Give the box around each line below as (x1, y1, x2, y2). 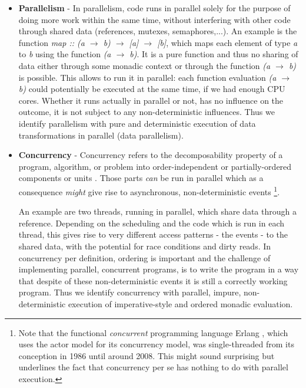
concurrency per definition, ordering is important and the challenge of (18, 251, 271, 264)
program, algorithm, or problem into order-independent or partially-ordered (18, 160, 292, 172)
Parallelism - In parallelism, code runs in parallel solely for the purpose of (18, 2, 291, 14)
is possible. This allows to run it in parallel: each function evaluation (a (18, 71, 277, 83)
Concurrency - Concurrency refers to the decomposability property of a (18, 149, 283, 161)
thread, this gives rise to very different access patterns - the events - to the (18, 228, 288, 241)
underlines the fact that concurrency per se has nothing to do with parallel (18, 361, 288, 373)
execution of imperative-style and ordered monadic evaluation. (68, 297, 293, 310)
